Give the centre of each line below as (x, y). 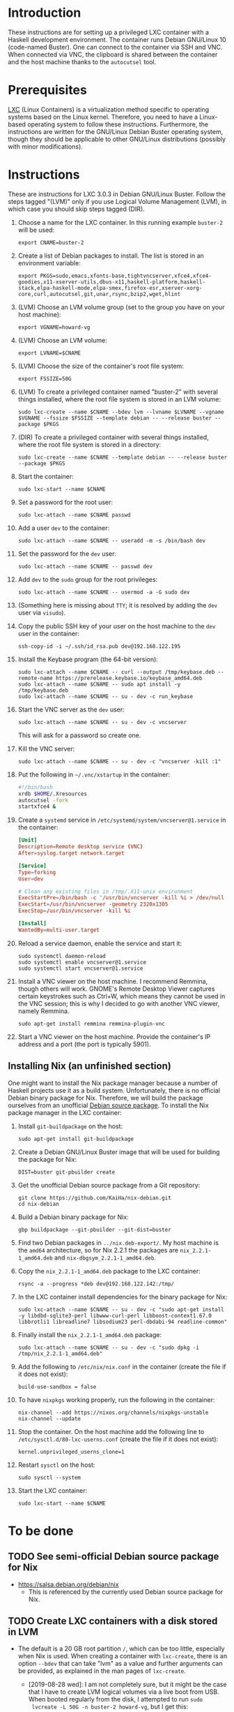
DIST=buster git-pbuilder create (67, 1172)
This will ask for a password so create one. (79, 735)
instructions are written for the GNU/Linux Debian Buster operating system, (116, 131)
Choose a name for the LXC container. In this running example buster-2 (120, 222)
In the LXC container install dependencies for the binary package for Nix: (123, 1297)
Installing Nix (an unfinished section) (89, 1066)
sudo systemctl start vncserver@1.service (80, 968)
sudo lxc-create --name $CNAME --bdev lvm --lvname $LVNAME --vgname (121, 412)
